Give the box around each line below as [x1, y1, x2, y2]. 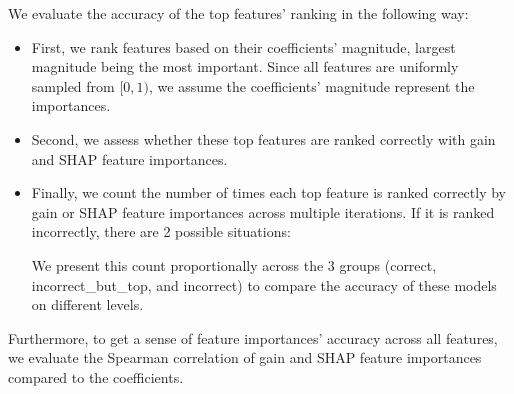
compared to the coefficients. [8, 366, 184, 387]
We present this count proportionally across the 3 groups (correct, [31, 254, 437, 275]
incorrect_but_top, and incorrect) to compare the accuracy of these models [31, 274, 497, 295]
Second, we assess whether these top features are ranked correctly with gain [31, 128, 496, 149]
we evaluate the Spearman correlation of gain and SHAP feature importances [8, 347, 482, 368]
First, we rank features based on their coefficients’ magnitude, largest [31, 36, 456, 57]
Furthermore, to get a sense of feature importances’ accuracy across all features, [8, 327, 498, 348]
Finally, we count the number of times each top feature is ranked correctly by [31, 182, 506, 203]
